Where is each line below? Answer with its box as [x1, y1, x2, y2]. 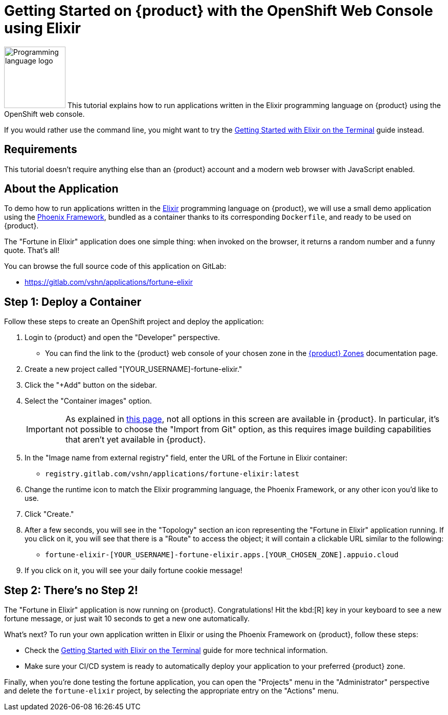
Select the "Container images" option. [25, 396, 152, 406]
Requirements [4, 143, 77, 156]
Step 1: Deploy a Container [4, 295, 142, 308]
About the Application [4, 182, 119, 196]
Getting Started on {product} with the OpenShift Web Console [4, 2, 433, 19]
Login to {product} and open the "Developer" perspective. [25, 333, 220, 342]
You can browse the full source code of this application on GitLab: [4, 262, 227, 271]
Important [26, 424, 63, 435]
